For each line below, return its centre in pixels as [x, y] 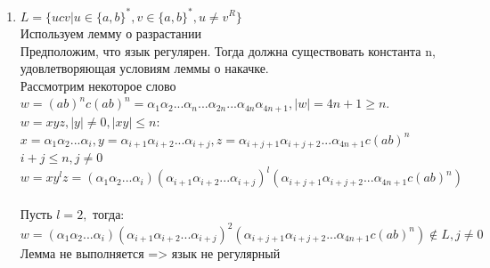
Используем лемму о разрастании [110, 33]
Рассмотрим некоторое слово [98, 85]
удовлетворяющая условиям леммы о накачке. [144, 68]
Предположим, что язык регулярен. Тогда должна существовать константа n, [228, 50]
